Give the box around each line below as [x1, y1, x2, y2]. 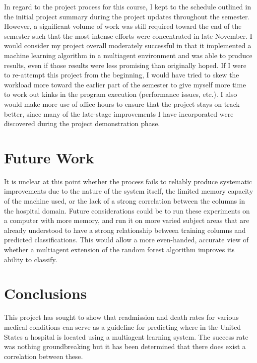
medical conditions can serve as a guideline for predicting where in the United [4, 321, 241, 332]
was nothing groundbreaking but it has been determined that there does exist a [4, 341, 246, 352]
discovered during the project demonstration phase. [4, 118, 160, 129]
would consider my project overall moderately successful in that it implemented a [4, 40, 252, 51]
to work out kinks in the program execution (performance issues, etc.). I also [4, 89, 237, 99]
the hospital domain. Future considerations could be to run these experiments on [4, 205, 250, 216]
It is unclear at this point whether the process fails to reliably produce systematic [4, 176, 253, 186]
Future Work [4, 147, 94, 167]
